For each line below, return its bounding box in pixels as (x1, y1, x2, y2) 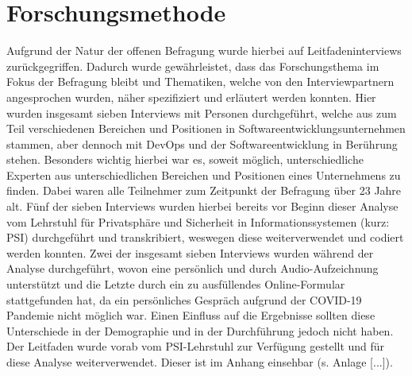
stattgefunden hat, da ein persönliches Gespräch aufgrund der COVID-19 (6, 291, 362, 308)
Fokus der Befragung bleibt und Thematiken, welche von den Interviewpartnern (6, 73, 395, 90)
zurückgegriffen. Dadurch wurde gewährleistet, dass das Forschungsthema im (6, 57, 379, 74)
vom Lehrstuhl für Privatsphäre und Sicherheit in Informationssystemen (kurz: (6, 213, 390, 230)
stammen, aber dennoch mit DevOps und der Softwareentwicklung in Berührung (6, 135, 398, 152)
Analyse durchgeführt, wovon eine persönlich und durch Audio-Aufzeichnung (6, 260, 379, 277)
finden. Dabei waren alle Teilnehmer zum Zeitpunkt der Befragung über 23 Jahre (6, 182, 402, 199)
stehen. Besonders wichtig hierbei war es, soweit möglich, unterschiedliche (6, 151, 364, 168)
